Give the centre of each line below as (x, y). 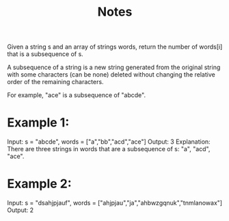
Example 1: (38, 123)
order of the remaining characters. (55, 82)
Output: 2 (21, 210)
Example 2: (39, 184)
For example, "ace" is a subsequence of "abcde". (76, 95)
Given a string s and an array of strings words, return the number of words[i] (115, 47)
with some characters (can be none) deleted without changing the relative (111, 75)
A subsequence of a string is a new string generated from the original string (114, 67)
